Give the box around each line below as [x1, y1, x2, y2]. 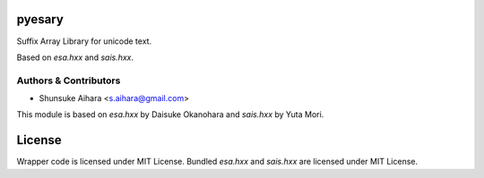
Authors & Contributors [16, 74, 121, 87]
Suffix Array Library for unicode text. [16, 36, 152, 47]
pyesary [16, 12, 65, 27]
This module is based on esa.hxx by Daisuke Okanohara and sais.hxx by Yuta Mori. [16, 109, 324, 120]
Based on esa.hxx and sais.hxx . [16, 52, 134, 63]
